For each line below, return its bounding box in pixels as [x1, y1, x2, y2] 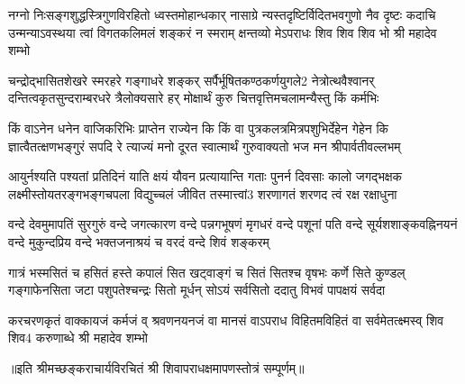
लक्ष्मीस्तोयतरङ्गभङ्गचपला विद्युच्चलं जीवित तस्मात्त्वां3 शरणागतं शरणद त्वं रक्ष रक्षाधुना [8, 184, 397, 203]
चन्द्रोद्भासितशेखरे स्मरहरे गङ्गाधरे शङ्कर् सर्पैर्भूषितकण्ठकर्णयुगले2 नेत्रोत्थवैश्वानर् [8, 70, 375, 89]
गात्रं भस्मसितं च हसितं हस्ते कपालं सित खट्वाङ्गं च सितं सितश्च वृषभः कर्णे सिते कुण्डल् [8, 262, 406, 281]
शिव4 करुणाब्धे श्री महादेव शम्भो [8, 328, 148, 347]
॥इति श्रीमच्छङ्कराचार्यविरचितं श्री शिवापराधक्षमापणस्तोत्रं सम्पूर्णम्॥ [8, 358, 305, 377]
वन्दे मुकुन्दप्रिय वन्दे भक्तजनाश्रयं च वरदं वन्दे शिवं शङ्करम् [8, 232, 269, 251]
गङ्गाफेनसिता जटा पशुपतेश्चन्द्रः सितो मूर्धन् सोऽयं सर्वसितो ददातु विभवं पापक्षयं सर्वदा [8, 280, 386, 299]
